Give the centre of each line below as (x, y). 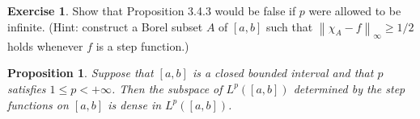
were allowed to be (355, 10)
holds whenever (45, 45)
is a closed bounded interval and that (283, 73)
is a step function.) (142, 45)
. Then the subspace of (167, 88)
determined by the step (349, 88)
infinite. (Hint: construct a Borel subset (105, 26)
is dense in (135, 104)
